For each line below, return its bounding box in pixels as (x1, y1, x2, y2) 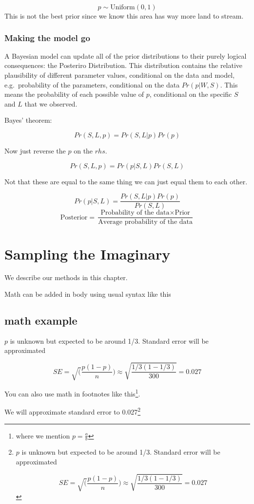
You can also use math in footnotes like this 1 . (4, 387, 140, 398)
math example (4, 312, 78, 328)
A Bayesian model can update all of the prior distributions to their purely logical (4, 50, 247, 61)
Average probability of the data (98, 219, 193, 226)
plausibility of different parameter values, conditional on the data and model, (4, 70, 235, 80)
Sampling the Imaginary (4, 244, 171, 264)
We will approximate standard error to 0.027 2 (4, 405, 141, 416)
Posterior (60, 214, 88, 221)
